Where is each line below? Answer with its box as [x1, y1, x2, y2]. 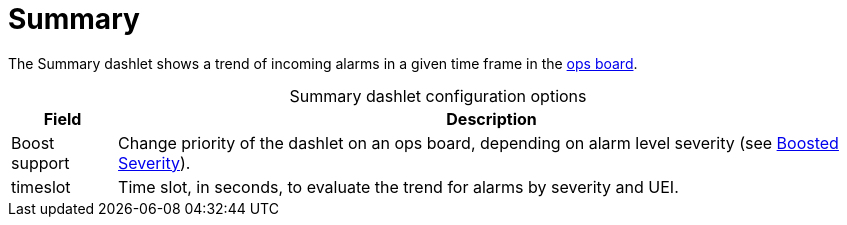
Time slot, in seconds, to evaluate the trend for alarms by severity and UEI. [118, 176, 679, 197]
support [11, 152, 70, 173]
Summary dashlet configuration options [289, 85, 587, 106]
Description [446, 108, 537, 129]
